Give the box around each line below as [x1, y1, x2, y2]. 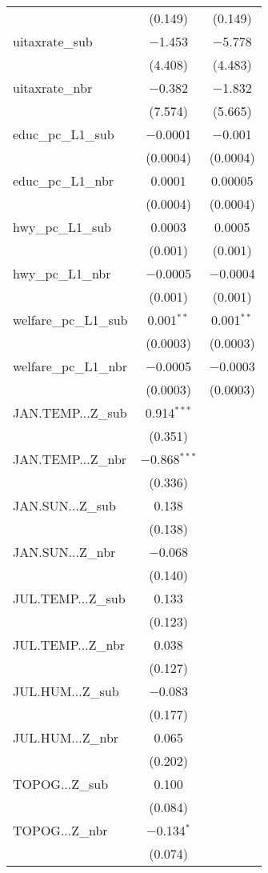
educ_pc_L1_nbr [13, 171, 114, 190]
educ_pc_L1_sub [13, 125, 114, 143]
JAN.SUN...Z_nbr [13, 543, 116, 561]
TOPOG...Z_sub [13, 775, 109, 793]
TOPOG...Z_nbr [13, 821, 108, 839]
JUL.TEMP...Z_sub [13, 589, 126, 607]
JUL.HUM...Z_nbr [13, 728, 119, 747]
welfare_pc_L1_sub [13, 310, 128, 329]
